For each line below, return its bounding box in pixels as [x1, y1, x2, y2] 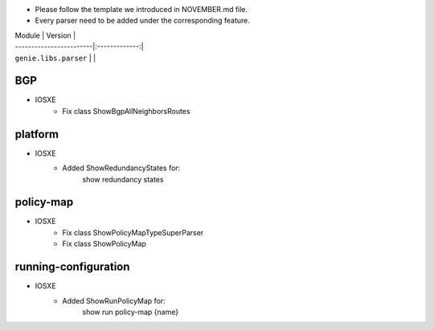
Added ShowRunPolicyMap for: [62, 295, 166, 305]
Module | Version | [14, 31, 76, 40]
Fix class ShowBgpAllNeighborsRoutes [62, 106, 190, 116]
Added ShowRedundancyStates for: [62, 163, 181, 173]
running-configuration [14, 260, 130, 274]
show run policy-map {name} [82, 307, 179, 316]
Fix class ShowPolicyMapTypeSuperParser [62, 227, 204, 237]
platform [14, 127, 59, 141]
